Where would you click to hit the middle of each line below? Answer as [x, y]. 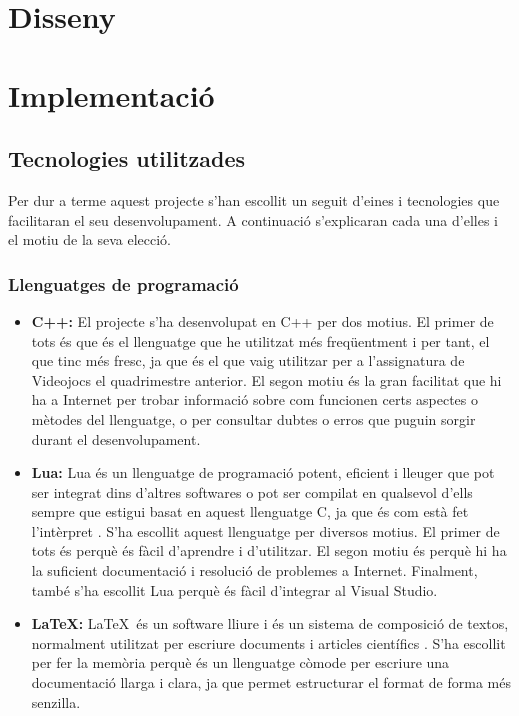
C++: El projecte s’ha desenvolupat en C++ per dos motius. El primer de [262, 320]
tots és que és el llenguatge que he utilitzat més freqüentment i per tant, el [260, 340]
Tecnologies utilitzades [127, 158]
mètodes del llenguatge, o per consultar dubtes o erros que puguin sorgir [253, 418]
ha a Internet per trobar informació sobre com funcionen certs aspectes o [255, 399]
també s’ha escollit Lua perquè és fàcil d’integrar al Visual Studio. [234, 589]
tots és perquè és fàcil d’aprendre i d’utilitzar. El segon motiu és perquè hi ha [269, 550]
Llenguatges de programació [123, 283]
